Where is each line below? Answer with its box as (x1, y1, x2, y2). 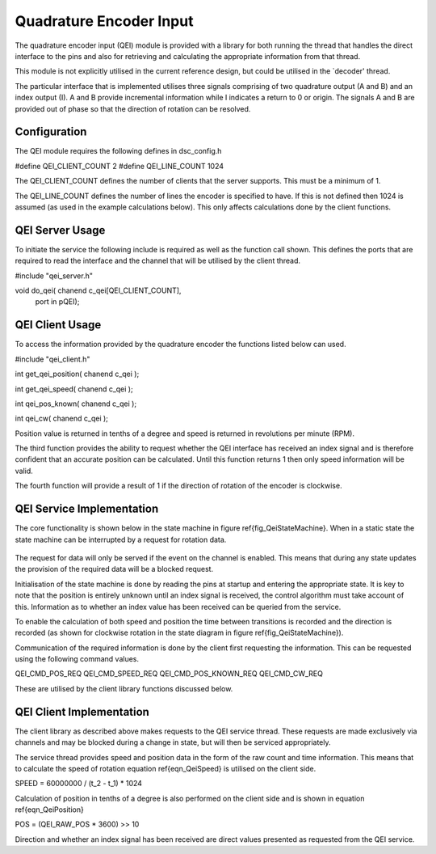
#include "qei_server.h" (15, 271, 93, 281)
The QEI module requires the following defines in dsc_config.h (15, 146, 222, 156)
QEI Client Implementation (15, 704, 149, 719)
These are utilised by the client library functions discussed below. (15, 683, 233, 693)
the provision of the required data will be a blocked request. (15, 564, 214, 574)
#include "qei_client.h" (15, 354, 90, 364)
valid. (15, 466, 34, 476)
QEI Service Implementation (15, 502, 159, 516)
